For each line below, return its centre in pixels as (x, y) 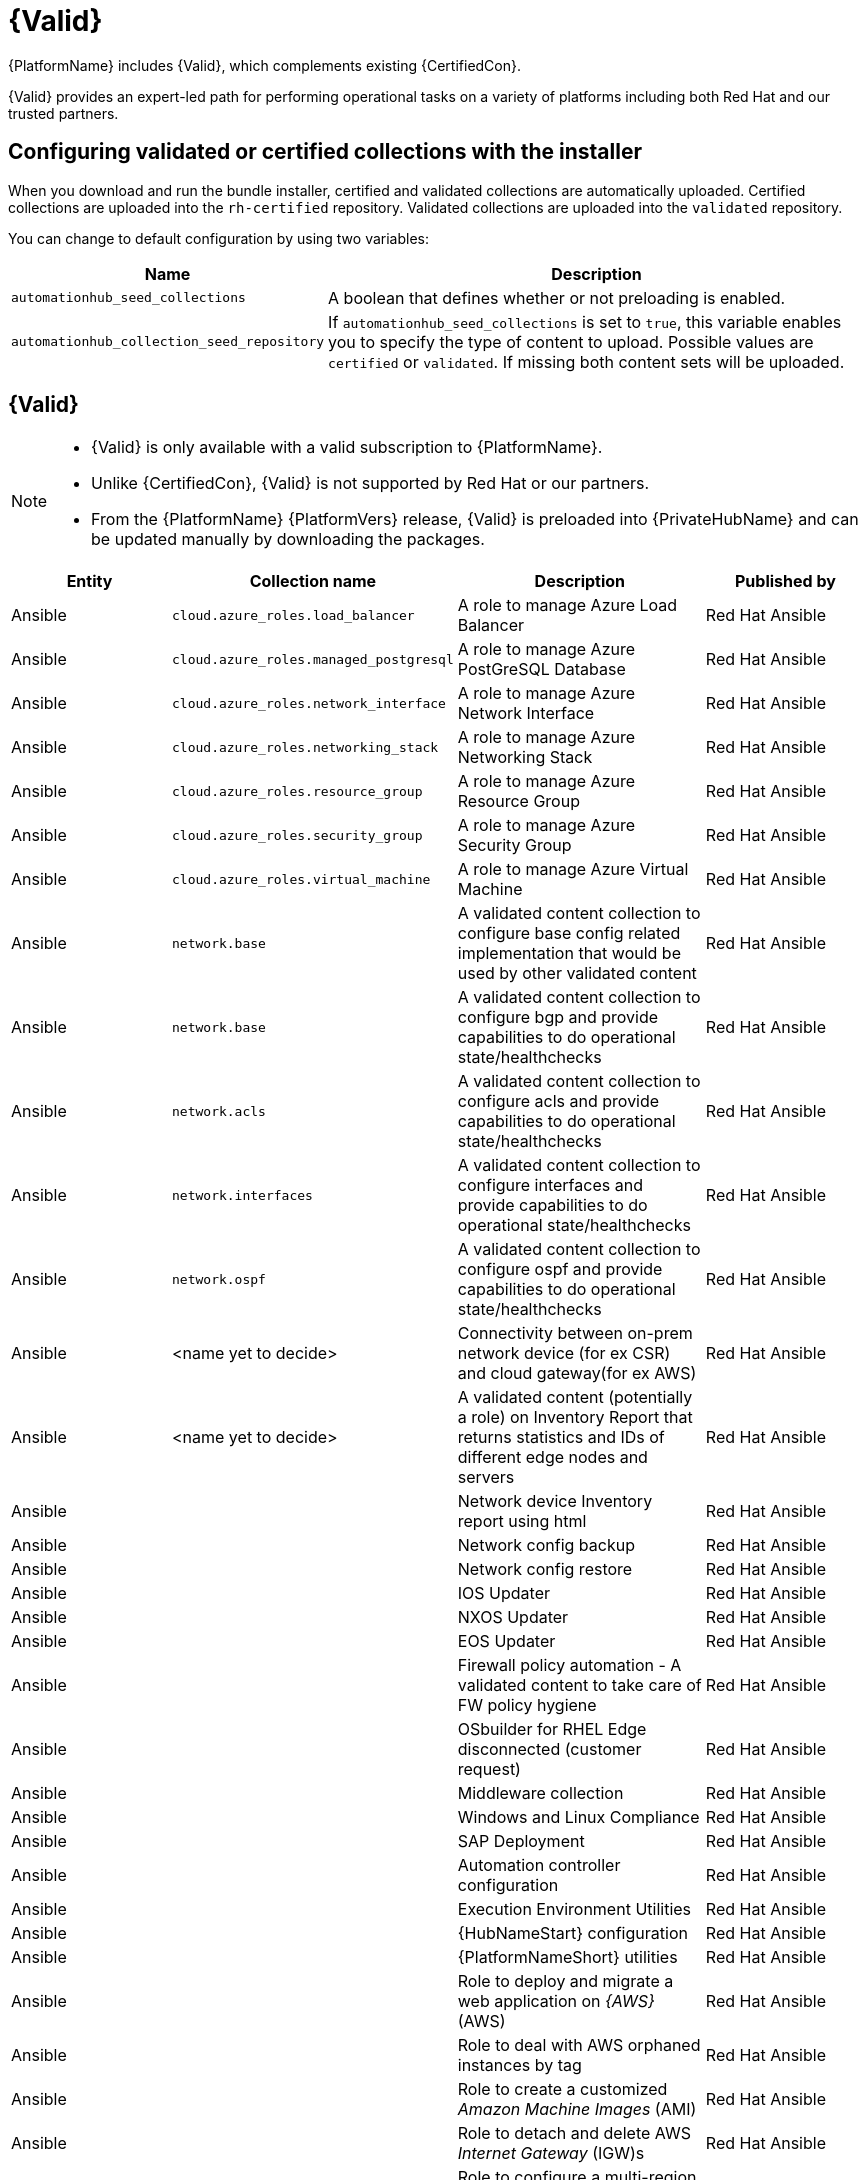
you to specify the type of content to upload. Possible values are (571, 341)
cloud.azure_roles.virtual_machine (301, 879)
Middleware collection (540, 1793)
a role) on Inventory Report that (575, 1417)
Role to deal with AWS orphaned (579, 2045)
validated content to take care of (579, 1685)
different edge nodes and (552, 1457)
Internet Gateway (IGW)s (551, 2153)
